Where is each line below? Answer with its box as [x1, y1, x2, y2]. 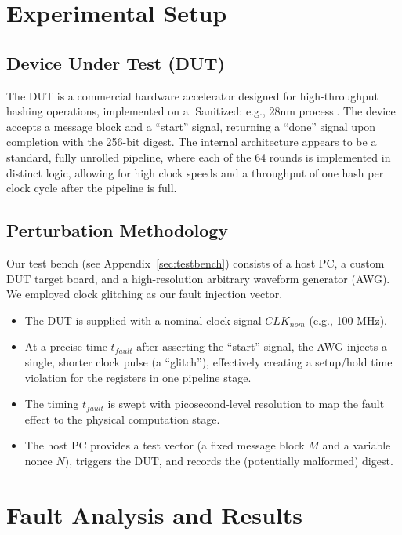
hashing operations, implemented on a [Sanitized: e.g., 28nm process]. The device [6, 103, 396, 119]
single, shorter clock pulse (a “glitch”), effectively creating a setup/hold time [24, 353, 393, 369]
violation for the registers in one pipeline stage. [24, 369, 252, 385]
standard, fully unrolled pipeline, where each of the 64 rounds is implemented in [6, 148, 391, 165]
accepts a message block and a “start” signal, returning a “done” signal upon [6, 118, 376, 134]
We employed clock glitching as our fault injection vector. [6, 286, 283, 302]
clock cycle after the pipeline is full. [6, 180, 177, 196]
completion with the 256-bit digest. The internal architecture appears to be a [6, 133, 377, 150]
